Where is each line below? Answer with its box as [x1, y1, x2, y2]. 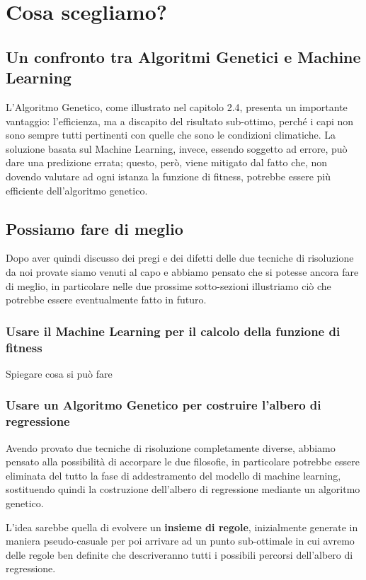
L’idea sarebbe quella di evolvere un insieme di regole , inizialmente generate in [6, 519, 358, 534]
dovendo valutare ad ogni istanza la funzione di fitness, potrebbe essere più [6, 168, 331, 183]
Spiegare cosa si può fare [6, 366, 113, 381]
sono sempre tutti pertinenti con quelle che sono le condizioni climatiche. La [6, 127, 336, 142]
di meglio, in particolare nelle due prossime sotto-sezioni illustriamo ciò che [6, 278, 331, 293]
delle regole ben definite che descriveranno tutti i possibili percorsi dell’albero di [6, 547, 353, 562]
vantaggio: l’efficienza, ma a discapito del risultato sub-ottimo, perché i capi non [6, 113, 354, 128]
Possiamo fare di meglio [6, 217, 183, 239]
